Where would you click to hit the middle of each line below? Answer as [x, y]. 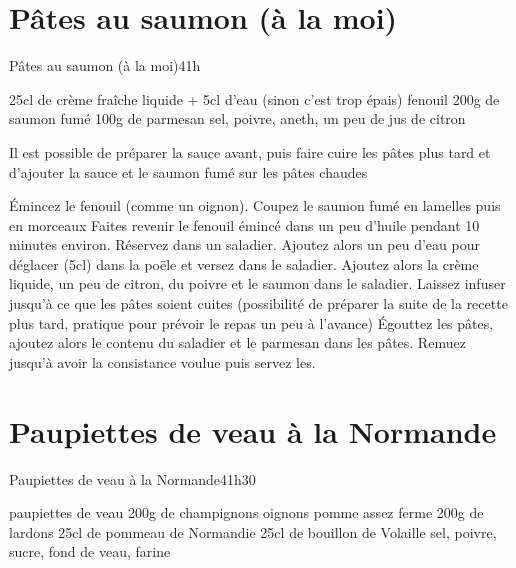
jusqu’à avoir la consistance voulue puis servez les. [162, 361]
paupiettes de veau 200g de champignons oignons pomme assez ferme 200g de [246, 512]
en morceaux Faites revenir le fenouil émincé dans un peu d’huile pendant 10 [244, 224]
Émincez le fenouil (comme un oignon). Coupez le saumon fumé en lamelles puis [255, 205]
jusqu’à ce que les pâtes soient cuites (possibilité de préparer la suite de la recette [258, 303]
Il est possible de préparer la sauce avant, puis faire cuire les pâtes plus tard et [250, 151]
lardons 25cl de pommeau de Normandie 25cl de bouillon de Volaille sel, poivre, [253, 531]
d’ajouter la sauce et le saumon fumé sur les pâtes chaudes [188, 171]
